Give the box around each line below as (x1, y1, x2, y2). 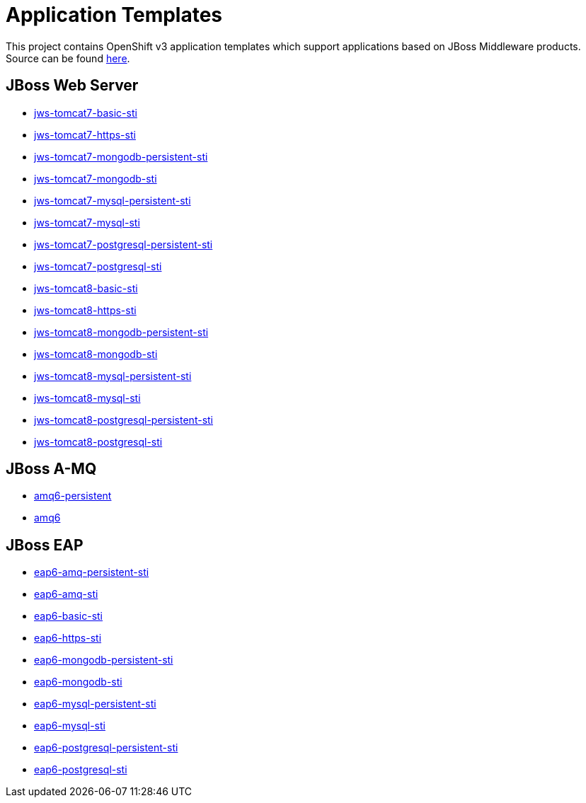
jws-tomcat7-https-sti (34, 128, 136, 141)
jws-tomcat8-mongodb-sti (34, 347, 158, 360)
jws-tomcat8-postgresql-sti (34, 435, 163, 448)
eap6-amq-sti (34, 588, 98, 601)
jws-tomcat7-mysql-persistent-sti (34, 194, 191, 207)
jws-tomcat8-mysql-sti (34, 391, 141, 404)
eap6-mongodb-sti (34, 676, 122, 688)
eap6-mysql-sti (34, 720, 105, 732)
